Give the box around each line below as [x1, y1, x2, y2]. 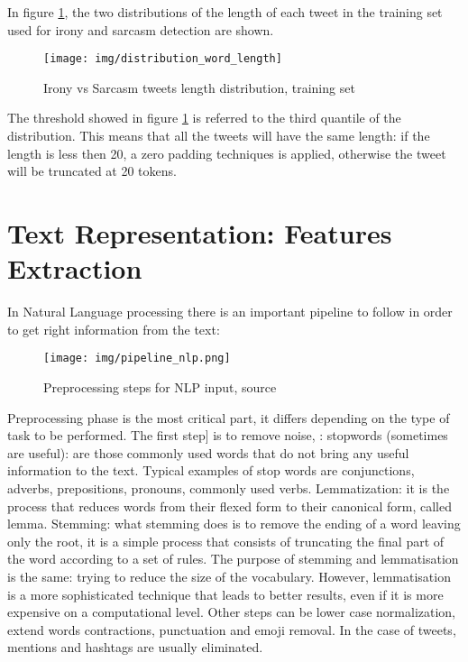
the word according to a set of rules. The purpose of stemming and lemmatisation [7, 549, 459, 568]
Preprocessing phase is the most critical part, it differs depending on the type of [7, 408, 450, 427]
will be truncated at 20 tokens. [7, 161, 177, 180]
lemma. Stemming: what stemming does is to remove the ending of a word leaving [7, 514, 461, 533]
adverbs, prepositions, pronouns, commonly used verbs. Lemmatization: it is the [7, 478, 450, 497]
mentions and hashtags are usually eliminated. [7, 638, 263, 657]
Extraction [7, 250, 142, 287]
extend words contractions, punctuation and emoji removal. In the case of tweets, [7, 620, 456, 639]
